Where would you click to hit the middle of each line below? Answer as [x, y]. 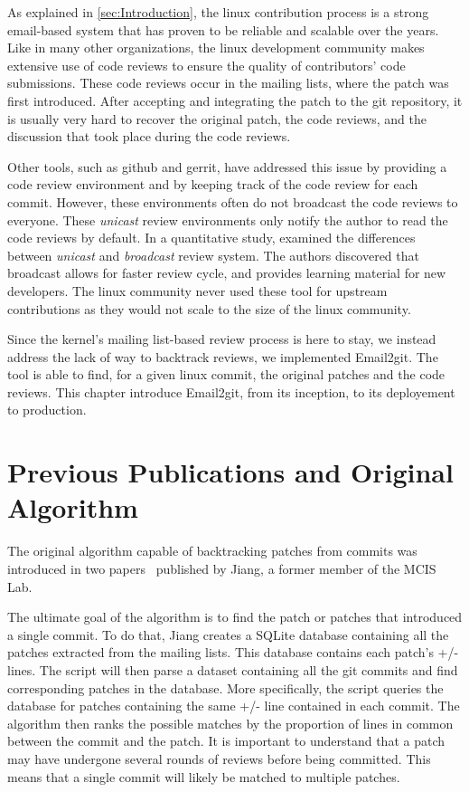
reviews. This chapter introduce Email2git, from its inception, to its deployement [231, 391]
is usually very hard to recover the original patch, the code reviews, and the [217, 118]
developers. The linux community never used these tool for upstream [197, 290]
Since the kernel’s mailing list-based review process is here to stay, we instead [222, 339]
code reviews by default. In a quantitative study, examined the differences [211, 238]
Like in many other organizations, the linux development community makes [216, 48]
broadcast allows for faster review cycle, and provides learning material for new [227, 273]
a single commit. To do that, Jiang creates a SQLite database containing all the [228, 634]
